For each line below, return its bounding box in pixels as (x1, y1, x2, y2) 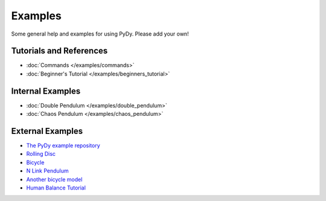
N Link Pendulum (26, 167, 69, 174)
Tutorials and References (11, 46, 108, 56)
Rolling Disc (26, 150, 56, 158)
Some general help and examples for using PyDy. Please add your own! (11, 30, 190, 37)
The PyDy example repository (26, 142, 101, 149)
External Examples (11, 126, 83, 136)
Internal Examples (11, 86, 81, 96)
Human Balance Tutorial (26, 184, 86, 191)
